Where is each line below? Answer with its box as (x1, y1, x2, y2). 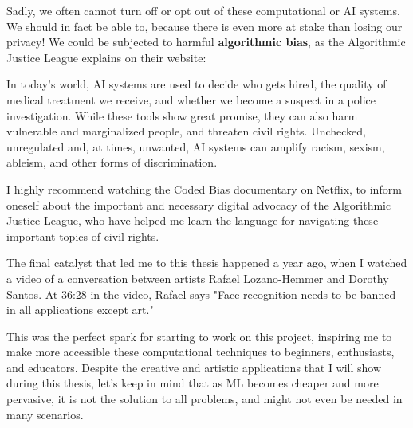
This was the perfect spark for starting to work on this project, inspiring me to (6, 328, 392, 344)
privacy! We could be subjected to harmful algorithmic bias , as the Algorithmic (6, 33, 406, 50)
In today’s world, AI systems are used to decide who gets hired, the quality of (6, 76, 387, 92)
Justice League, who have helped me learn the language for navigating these (6, 212, 379, 229)
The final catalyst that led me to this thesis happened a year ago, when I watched (6, 254, 407, 271)
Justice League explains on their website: (6, 49, 206, 65)
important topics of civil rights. (6, 227, 159, 244)
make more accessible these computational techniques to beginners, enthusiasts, (6, 344, 395, 360)
